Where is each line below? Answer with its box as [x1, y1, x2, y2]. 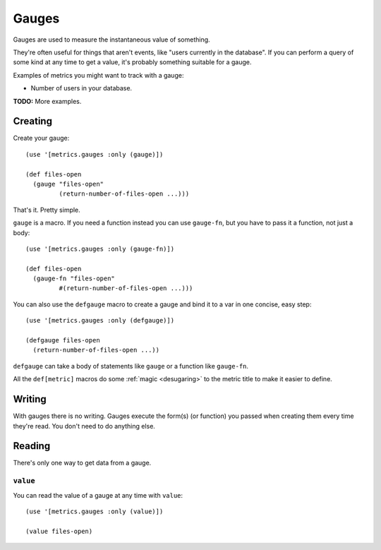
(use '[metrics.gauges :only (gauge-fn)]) [25, 244, 175, 253]
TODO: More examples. [13, 97, 82, 105]
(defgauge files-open [25, 336, 100, 345]
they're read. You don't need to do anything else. [13, 422, 155, 430]
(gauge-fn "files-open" [32, 275, 116, 282]
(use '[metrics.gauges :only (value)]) [25, 507, 164, 515]
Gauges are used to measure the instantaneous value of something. [13, 35, 211, 44]
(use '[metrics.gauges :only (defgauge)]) [25, 316, 175, 325]
